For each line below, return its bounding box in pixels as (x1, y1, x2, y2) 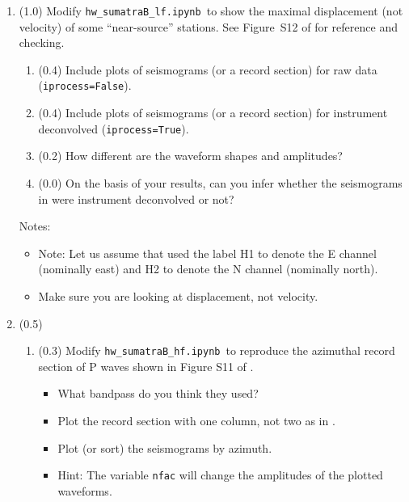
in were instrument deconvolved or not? (38, 190, 234, 207)
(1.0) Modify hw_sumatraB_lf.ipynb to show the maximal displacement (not (19, 2, 403, 19)
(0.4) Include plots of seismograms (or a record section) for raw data (38, 61, 377, 78)
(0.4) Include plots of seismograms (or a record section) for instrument (38, 104, 388, 121)
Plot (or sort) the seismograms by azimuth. (57, 439, 272, 456)
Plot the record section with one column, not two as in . (57, 411, 335, 428)
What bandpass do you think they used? (57, 385, 259, 402)
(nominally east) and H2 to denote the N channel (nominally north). (38, 260, 378, 277)
